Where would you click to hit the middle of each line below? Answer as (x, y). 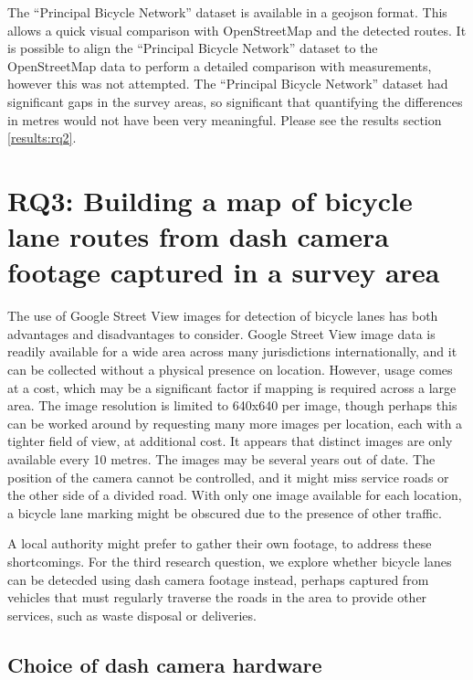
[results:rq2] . (42, 138)
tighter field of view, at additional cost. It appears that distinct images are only (230, 441)
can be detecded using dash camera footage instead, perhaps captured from (218, 579)
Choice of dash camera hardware (165, 664)
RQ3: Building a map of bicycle (210, 200)
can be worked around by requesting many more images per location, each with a (235, 423)
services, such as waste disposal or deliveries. (132, 615)
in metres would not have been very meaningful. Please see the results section (225, 119)
